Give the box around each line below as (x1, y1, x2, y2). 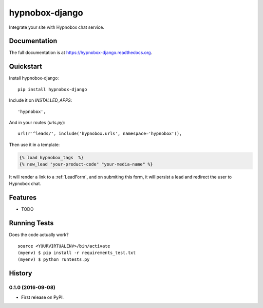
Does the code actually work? (9, 232, 69, 238)
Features (9, 194, 37, 202)
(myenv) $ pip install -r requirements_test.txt (18, 250, 136, 255)
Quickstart (9, 62, 42, 71)
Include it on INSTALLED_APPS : (9, 97, 73, 103)
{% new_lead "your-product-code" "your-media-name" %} (19, 162, 153, 167)
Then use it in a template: (9, 142, 60, 147)
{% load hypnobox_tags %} (19, 155, 84, 160)
